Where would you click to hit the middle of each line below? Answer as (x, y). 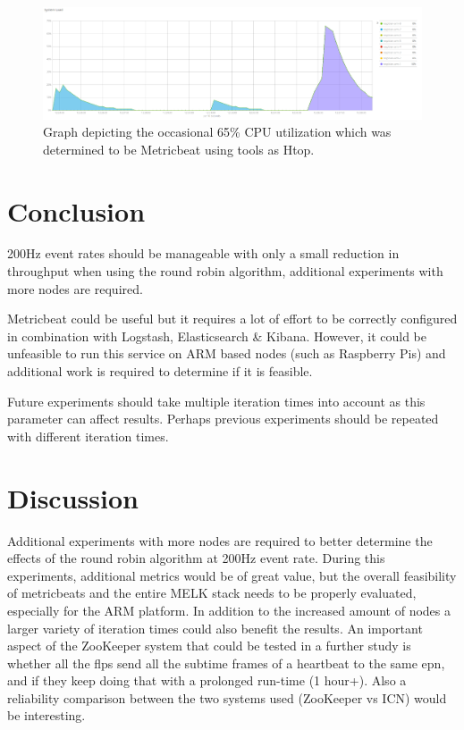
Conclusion (76, 210)
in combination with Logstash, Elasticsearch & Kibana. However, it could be (217, 336)
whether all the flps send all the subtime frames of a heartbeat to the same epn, (226, 663)
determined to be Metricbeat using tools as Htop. (179, 149)
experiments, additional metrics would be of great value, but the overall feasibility (232, 575)
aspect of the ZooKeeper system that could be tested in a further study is (209, 646)
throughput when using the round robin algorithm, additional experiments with (225, 271)
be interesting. (46, 715)
